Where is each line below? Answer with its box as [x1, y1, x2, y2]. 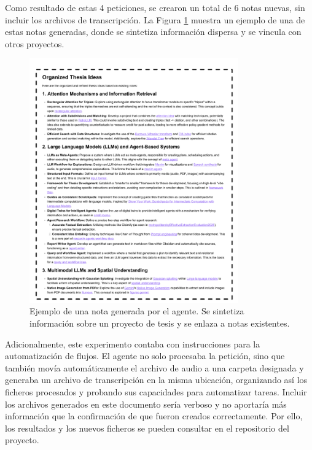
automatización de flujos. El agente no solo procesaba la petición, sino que [5, 349, 285, 362]
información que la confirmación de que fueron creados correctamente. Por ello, [5, 409, 303, 422]
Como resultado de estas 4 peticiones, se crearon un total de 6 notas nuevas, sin [5, 1, 305, 14]
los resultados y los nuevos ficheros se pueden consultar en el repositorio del [5, 421, 289, 434]
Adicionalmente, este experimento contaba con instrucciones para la [5, 337, 260, 350]
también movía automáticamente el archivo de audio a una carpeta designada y [5, 361, 304, 374]
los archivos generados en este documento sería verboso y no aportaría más [5, 397, 287, 410]
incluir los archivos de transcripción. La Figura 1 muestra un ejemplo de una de [5, 13, 305, 26]
